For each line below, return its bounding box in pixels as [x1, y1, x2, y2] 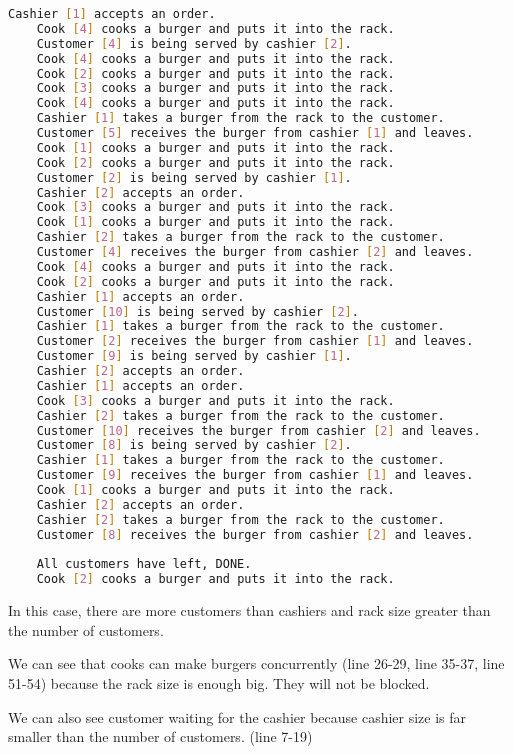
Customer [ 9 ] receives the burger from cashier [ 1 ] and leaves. [36, 468, 474, 483]
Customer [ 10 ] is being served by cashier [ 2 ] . [36, 304, 359, 319]
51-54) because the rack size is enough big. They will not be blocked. [8, 672, 430, 693]
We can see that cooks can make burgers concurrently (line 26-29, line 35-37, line [8, 653, 505, 674]
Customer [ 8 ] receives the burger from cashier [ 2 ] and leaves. [36, 527, 474, 542]
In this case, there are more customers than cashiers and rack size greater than [8, 600, 491, 621]
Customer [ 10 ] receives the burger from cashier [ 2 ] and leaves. [36, 423, 481, 438]
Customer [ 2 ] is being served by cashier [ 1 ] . [36, 170, 352, 185]
